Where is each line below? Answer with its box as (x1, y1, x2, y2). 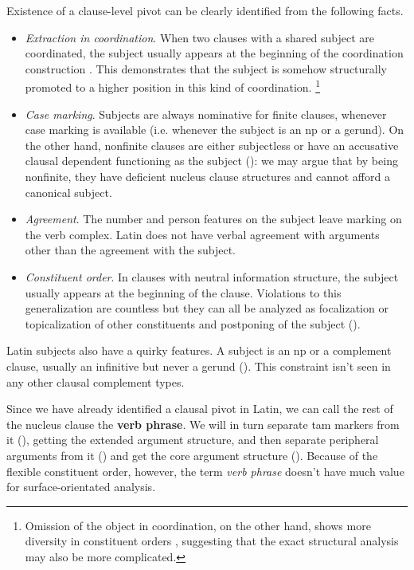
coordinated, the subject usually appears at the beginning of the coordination (25, 45, 404, 61)
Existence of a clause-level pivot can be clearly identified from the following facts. (6, 2, 404, 18)
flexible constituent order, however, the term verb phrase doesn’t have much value (6, 462, 404, 479)
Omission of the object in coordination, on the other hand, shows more (25, 517, 371, 533)
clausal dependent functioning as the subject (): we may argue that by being (25, 152, 398, 169)
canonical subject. (25, 183, 112, 200)
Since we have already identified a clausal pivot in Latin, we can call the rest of (6, 400, 393, 417)
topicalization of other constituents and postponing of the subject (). (25, 315, 361, 332)
